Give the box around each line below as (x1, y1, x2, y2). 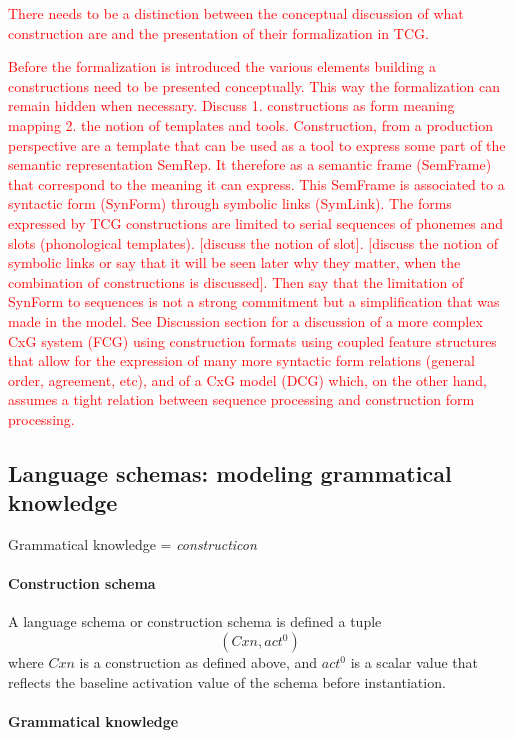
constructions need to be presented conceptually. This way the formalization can (8, 75, 500, 96)
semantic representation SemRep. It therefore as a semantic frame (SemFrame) (8, 154, 492, 175)
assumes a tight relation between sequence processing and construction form (8, 389, 475, 410)
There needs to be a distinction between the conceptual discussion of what (8, 3, 464, 23)
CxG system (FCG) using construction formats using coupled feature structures (8, 330, 497, 351)
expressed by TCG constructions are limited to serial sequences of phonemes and (8, 212, 504, 233)
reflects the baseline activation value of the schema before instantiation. (8, 671, 446, 692)
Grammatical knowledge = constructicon (8, 534, 257, 555)
